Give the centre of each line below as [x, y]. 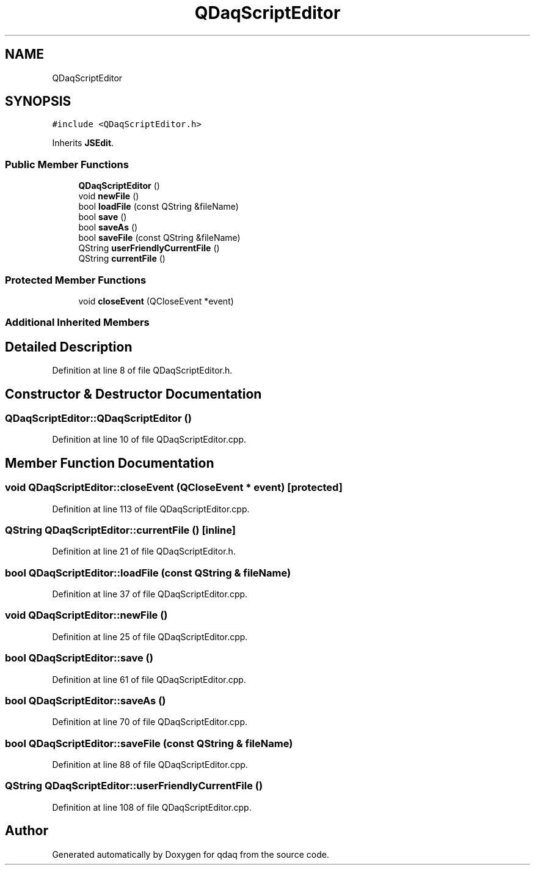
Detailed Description [69, 347]
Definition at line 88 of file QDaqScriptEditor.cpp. [150, 765]
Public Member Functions [67, 164]
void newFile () [109, 196]
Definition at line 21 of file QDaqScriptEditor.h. [144, 551]
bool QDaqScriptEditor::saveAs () [86, 700]
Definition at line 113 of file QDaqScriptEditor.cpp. [151, 509]
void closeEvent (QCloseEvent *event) [156, 301]
